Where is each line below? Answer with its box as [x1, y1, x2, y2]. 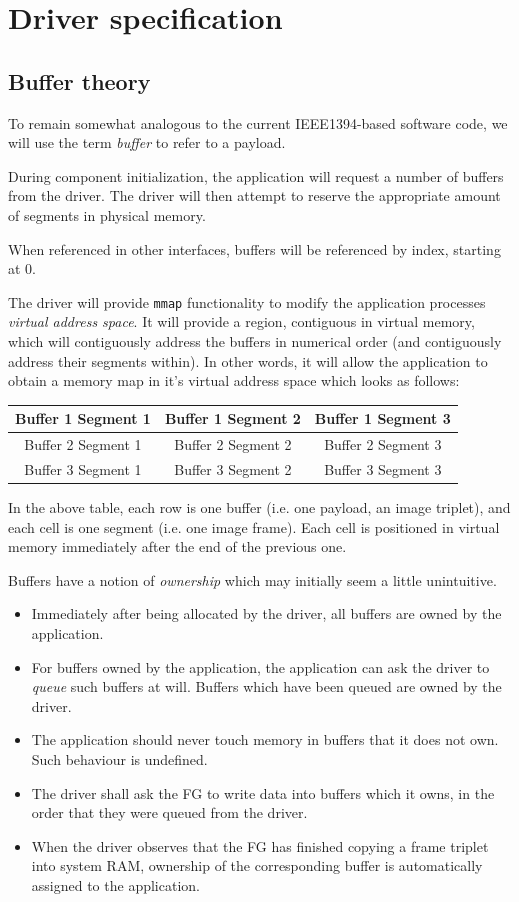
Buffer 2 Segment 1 [24, 434, 142, 455]
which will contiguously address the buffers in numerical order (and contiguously [8, 330, 502, 351]
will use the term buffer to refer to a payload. [8, 132, 286, 153]
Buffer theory [8, 65, 151, 96]
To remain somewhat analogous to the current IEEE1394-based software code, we [8, 112, 508, 133]
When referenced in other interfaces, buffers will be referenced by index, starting [8, 238, 501, 259]
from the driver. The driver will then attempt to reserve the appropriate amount [8, 185, 501, 206]
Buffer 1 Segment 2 [164, 408, 301, 429]
